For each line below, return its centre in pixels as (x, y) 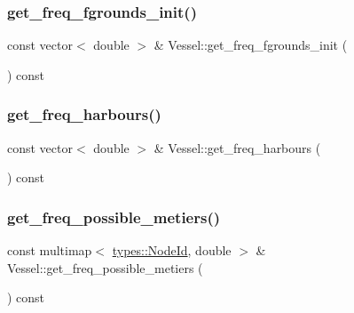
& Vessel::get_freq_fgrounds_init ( (251, 45)
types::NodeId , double (172, 250)
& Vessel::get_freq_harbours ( (237, 147)
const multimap (50, 250)
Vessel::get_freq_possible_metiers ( (105, 267)
